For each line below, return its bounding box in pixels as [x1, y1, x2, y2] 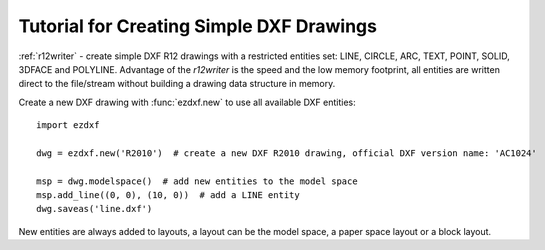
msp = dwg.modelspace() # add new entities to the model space [36, 175, 359, 187]
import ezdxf [36, 120, 100, 131]
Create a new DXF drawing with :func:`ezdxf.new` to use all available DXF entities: [18, 96, 356, 108]
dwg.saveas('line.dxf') [36, 203, 153, 215]
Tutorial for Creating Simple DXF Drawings [18, 15, 377, 37]
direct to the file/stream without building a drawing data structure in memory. [18, 78, 336, 90]
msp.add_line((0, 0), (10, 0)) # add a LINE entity [36, 190, 300, 201]
